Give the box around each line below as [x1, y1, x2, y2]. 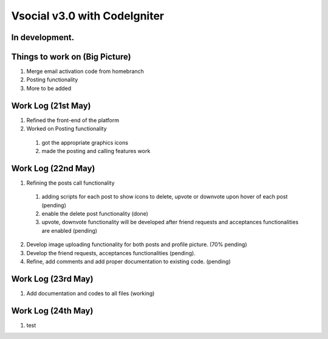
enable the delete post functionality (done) [41, 210, 148, 217]
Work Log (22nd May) [11, 163, 95, 173]
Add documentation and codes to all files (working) [26, 289, 155, 297]
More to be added [26, 84, 72, 92]
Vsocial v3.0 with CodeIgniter [11, 9, 164, 22]
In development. [11, 32, 75, 43]
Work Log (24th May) [11, 306, 94, 316]
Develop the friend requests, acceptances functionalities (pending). [26, 249, 196, 256]
